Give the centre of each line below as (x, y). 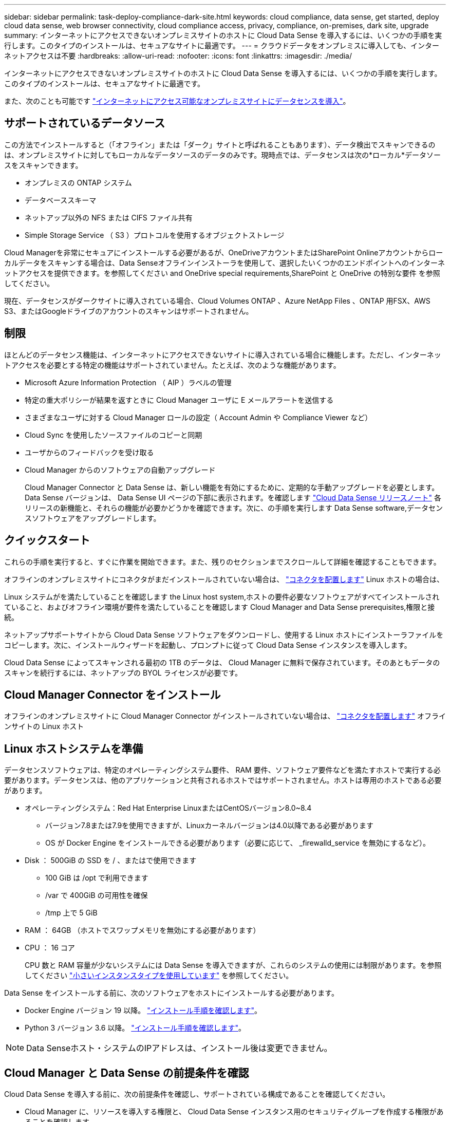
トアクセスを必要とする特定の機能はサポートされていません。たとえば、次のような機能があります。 (172, 365)
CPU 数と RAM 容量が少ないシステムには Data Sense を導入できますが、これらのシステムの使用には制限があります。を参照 (233, 965)
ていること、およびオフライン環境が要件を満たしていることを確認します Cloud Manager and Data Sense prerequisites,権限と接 (220, 607)
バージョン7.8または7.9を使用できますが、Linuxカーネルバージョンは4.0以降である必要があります (209, 826)
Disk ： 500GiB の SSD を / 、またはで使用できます (111, 861)
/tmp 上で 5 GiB (71, 913)
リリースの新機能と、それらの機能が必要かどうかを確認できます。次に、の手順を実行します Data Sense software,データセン (234, 508)
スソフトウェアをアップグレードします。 (93, 518)
